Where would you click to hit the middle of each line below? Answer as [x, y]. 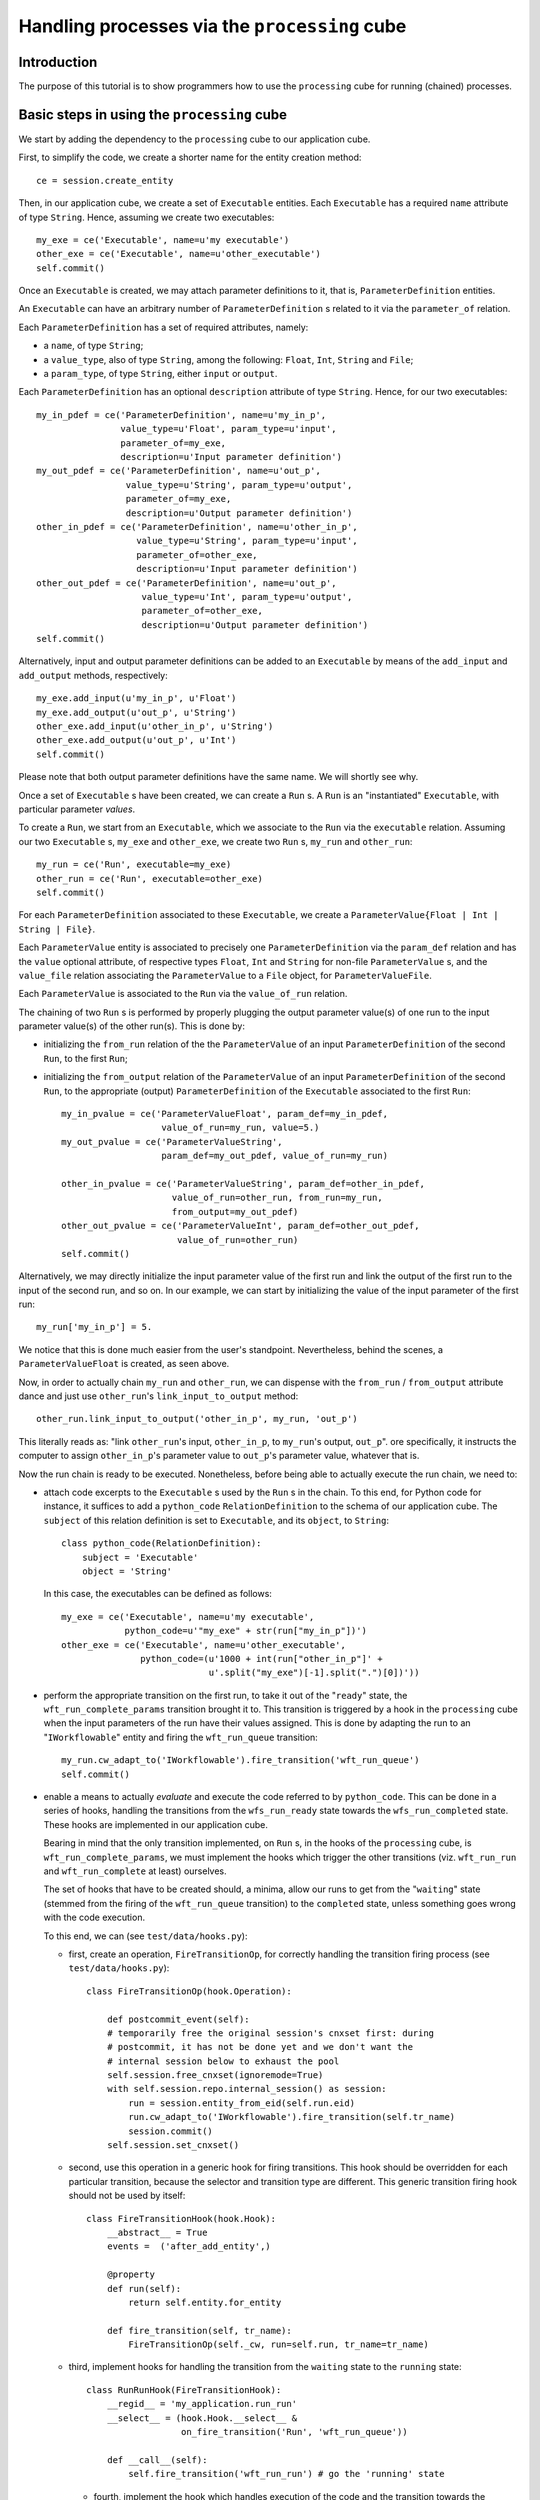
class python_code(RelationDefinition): [161, 1543]
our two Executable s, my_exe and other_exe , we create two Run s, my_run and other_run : [215, 841]
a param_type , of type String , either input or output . [160, 374]
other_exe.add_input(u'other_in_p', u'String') [155, 726]
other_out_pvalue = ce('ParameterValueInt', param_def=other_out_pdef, [240, 1226]
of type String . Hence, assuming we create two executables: [146, 217]
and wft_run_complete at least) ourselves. [135, 1871]
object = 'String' [127, 1571]
